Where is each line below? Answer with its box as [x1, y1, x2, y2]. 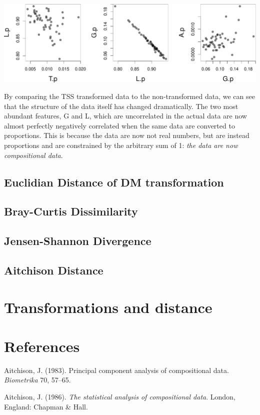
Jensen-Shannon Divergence [4, 233, 151, 248]
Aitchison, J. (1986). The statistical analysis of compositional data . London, [4, 391, 235, 402]
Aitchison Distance [4, 262, 103, 277]
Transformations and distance [4, 296, 212, 317]
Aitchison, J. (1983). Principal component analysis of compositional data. [4, 364, 229, 375]
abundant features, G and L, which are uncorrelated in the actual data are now [4, 110, 247, 121]
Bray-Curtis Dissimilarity [4, 203, 138, 219]
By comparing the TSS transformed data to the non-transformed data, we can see [4, 91, 255, 101]
